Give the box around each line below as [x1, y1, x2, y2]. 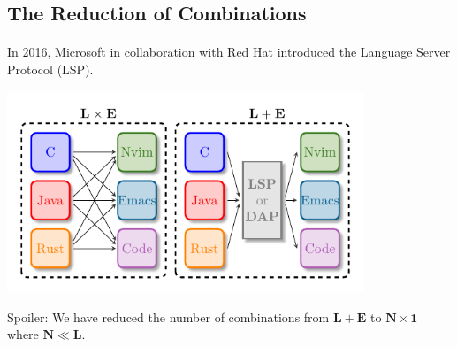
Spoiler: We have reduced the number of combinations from [7, 307, 330, 326]
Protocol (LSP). [7, 59, 94, 78]
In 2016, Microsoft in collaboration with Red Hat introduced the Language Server [7, 42, 451, 61]
